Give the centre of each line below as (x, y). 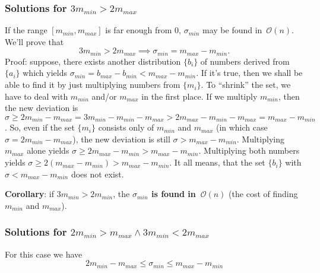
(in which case (242, 127)
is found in (173, 194)
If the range (26, 30)
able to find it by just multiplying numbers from (93, 85)
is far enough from (139, 30)
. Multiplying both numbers (249, 150)
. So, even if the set (40, 127)
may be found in (232, 30)
